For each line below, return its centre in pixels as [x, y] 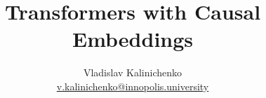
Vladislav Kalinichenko [133, 72]
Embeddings [133, 39]
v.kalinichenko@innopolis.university [133, 86]
